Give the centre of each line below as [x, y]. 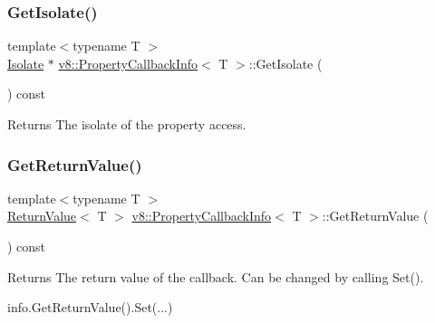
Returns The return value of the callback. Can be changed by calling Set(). [216, 276]
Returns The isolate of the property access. [127, 124]
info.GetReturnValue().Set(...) [90, 307]
